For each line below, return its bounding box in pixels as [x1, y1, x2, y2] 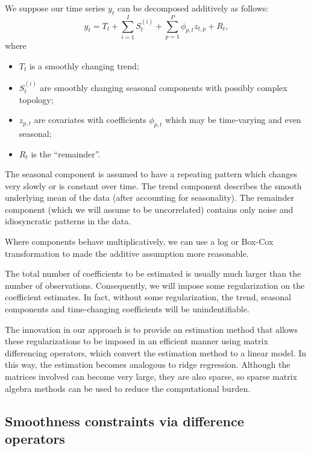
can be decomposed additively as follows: [117, 2, 269, 14]
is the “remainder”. [31, 147, 101, 160]
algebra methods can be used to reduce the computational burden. [5, 382, 251, 394]
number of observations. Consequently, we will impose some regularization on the [5, 279, 305, 291]
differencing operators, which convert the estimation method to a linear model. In [5, 346, 307, 359]
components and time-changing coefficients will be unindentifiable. [5, 303, 250, 315]
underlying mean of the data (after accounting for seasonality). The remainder [5, 191, 294, 204]
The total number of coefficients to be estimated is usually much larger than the [5, 267, 301, 280]
